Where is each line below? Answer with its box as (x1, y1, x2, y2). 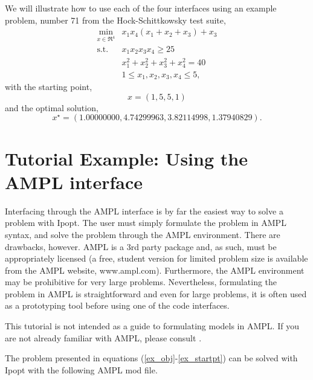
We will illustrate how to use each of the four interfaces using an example (5, 2, 277, 14)
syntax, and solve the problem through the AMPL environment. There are (5, 228, 280, 240)
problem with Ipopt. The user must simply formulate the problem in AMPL (5, 216, 286, 229)
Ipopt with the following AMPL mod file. (5, 363, 158, 376)
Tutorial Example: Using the (5, 146, 248, 170)
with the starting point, (5, 80, 92, 93)
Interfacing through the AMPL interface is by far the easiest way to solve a (5, 204, 283, 217)
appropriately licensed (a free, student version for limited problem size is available (5, 252, 308, 265)
